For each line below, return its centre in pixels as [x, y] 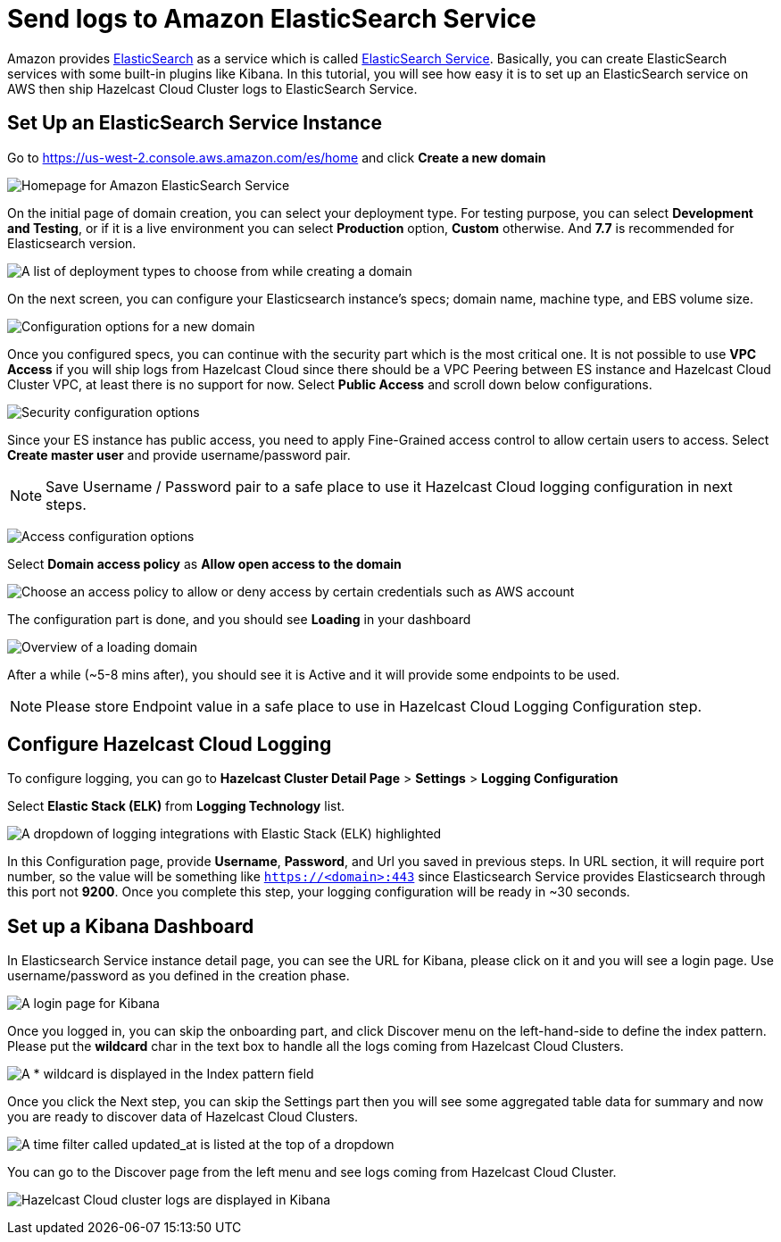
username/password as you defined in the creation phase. [179, 976]
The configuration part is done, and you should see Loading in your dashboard [239, 619]
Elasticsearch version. [72, 243]
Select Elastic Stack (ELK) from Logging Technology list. [176, 806]
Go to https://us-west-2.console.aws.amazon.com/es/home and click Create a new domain [277, 157]
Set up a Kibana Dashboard [131, 926]
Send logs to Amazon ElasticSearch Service [272, 19]
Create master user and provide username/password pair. [179, 454]
